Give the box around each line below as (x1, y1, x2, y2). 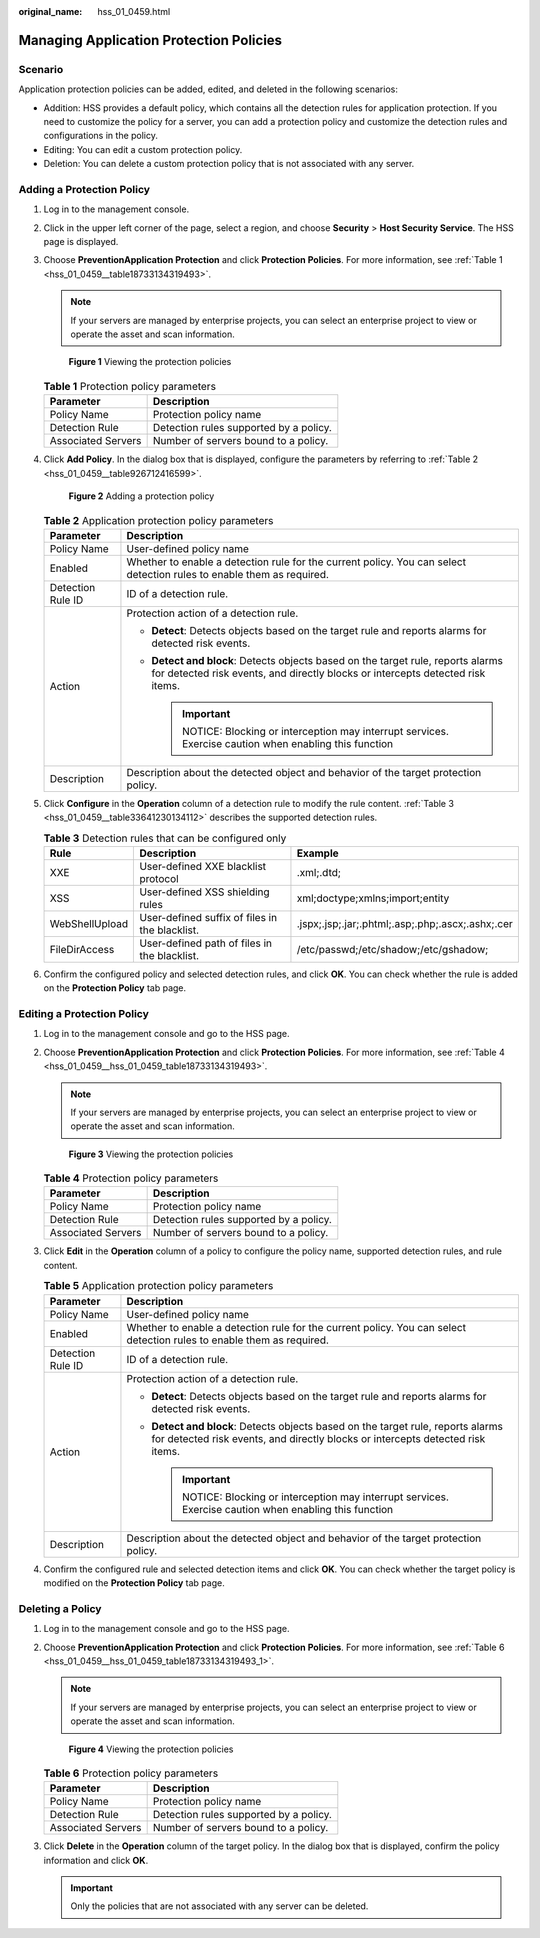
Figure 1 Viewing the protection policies (68, 356, 232, 368)
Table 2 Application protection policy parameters (43, 513, 274, 527)
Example (296, 846, 339, 860)
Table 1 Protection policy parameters (43, 379, 217, 393)
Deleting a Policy (18, 1601, 102, 1615)
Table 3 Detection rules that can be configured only (43, 831, 287, 845)
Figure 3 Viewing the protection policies (68, 1148, 234, 1160)
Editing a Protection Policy (18, 1007, 150, 1020)
